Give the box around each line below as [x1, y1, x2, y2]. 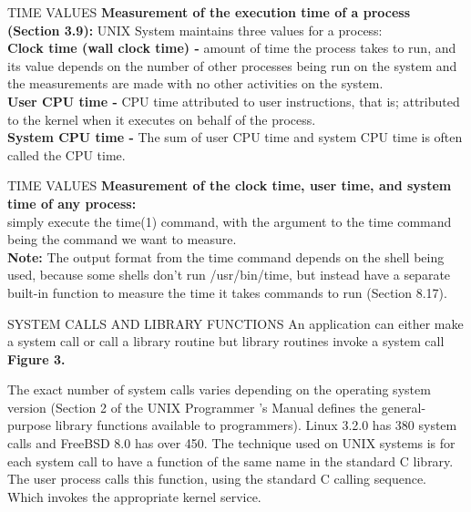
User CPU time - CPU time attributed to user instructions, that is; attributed [7, 91, 460, 110]
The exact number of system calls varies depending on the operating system [7, 380, 431, 399]
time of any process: [7, 193, 137, 212]
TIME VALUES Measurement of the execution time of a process [7, 3, 411, 21]
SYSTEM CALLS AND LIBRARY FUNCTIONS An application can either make [7, 313, 464, 333]
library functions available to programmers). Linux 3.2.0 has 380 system [55, 415, 457, 435]
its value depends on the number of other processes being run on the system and [7, 56, 457, 75]
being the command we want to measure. [7, 230, 237, 249]
